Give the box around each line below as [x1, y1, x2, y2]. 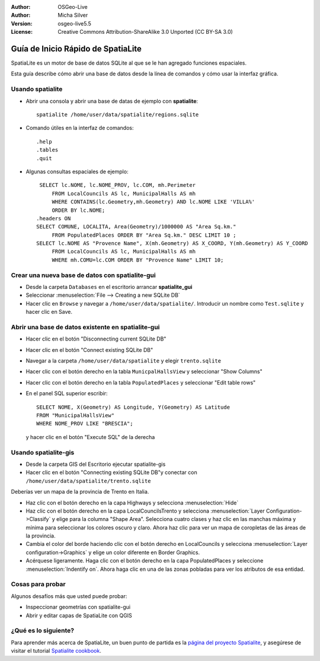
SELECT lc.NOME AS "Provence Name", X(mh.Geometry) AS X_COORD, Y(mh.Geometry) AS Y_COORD [36, 240, 308, 247]
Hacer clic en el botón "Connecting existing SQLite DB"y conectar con [25, 469, 198, 476]
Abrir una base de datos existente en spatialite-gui [11, 323, 160, 331]
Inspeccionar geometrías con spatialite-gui [25, 603, 130, 611]
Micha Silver [57, 12, 88, 19]
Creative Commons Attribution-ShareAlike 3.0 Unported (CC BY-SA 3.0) [57, 28, 233, 36]
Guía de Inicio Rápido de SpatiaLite [11, 43, 142, 53]
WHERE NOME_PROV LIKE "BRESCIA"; [36, 420, 133, 427]
